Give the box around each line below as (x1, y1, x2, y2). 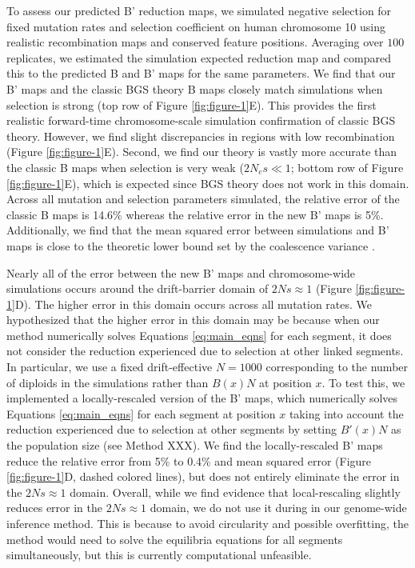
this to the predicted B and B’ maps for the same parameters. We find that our (6, 65, 396, 82)
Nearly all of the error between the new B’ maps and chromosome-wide (6, 264, 356, 281)
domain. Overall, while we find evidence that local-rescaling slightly (70, 483, 401, 500)
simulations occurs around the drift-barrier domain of (6, 280, 269, 297)
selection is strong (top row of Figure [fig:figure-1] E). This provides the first (6, 96, 377, 113)
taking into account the (289, 405, 404, 422)
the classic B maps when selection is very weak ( (6, 158, 244, 175)
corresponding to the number (265, 358, 409, 375)
